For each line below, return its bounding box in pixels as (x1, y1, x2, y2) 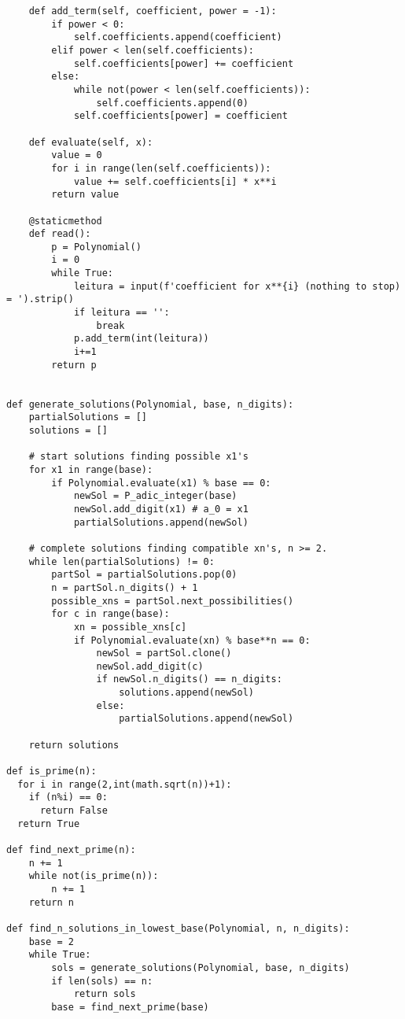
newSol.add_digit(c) (96, 660, 204, 672)
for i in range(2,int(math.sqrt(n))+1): (17, 778, 232, 790)
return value (51, 189, 120, 201)
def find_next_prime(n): (6, 844, 136, 855)
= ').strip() (6, 294, 74, 305)
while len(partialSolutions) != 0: (28, 556, 215, 567)
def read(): (28, 228, 91, 240)
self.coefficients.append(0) (96, 97, 249, 109)
